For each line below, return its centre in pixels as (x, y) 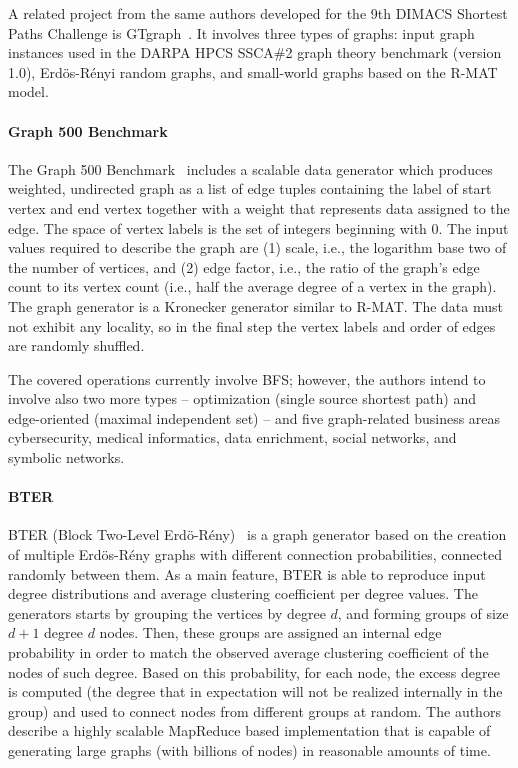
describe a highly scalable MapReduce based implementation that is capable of (249, 730)
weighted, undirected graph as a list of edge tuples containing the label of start (250, 188)
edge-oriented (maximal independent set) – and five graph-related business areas (254, 417)
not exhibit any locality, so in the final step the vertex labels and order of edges (252, 325)
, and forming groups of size (423, 612)
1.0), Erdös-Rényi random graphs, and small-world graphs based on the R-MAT (253, 71)
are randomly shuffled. (76, 345)
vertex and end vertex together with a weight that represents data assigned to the (259, 207)
